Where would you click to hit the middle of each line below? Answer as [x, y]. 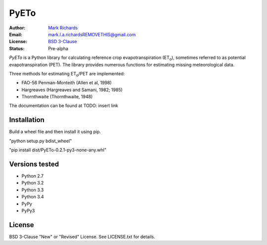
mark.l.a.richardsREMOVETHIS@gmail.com [92, 34]
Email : [16, 34]
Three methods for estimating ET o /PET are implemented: [67, 74]
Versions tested [34, 164]
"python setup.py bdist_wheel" [41, 141]
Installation [27, 120]
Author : [17, 28]
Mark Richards [63, 28]
